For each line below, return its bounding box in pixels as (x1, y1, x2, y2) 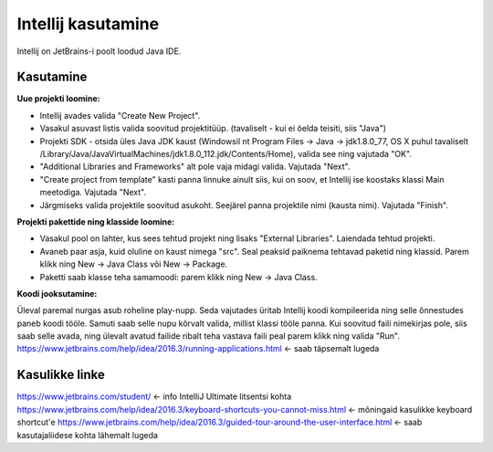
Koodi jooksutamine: (16, 288, 98, 299)
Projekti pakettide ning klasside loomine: (16, 215, 175, 227)
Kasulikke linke (16, 367, 105, 383)
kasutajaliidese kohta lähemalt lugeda (16, 429, 159, 440)
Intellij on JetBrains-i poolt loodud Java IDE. (16, 46, 182, 57)
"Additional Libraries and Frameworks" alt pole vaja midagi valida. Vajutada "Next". (39, 161, 351, 173)
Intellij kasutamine (16, 14, 160, 34)
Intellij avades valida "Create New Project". (39, 110, 201, 121)
